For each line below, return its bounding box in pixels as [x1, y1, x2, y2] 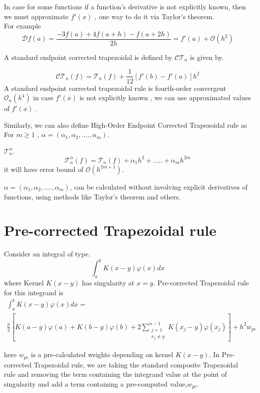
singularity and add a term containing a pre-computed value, [4, 378, 187, 389]
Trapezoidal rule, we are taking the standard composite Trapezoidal [33, 359, 238, 369]
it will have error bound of [4, 164, 84, 174]
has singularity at [82, 278, 135, 288]
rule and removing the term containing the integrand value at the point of [4, 369, 227, 379]
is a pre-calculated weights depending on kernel [31, 349, 173, 360]
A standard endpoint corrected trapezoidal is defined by [4, 52, 173, 62]
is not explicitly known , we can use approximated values [79, 92, 251, 103]
